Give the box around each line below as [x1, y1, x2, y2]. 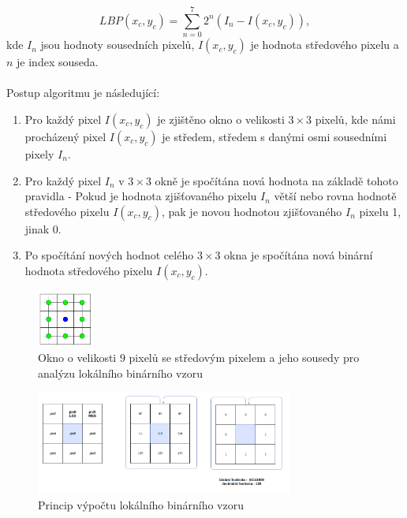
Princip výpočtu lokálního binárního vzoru [38, 497, 244, 513]
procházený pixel [24, 128, 106, 144]
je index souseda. [17, 54, 99, 70]
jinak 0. [24, 220, 62, 237]
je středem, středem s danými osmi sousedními [162, 128, 387, 144]
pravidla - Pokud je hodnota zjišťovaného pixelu [24, 188, 257, 204]
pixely [24, 145, 54, 162]
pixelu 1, [359, 203, 401, 219]
